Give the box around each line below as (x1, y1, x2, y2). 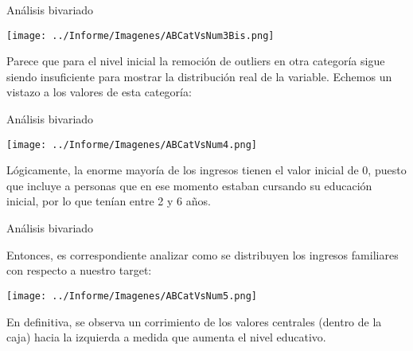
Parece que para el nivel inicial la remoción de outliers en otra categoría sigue (6, 53, 385, 69)
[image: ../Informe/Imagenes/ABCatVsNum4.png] (6, 138, 257, 150)
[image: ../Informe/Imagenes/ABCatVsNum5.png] (6, 290, 257, 302)
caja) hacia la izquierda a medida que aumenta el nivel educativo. (6, 329, 326, 345)
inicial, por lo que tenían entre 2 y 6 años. (6, 193, 211, 209)
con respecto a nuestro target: (6, 262, 152, 279)
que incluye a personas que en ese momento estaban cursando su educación (6, 177, 372, 193)
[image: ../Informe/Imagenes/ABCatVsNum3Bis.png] (6, 29, 275, 41)
